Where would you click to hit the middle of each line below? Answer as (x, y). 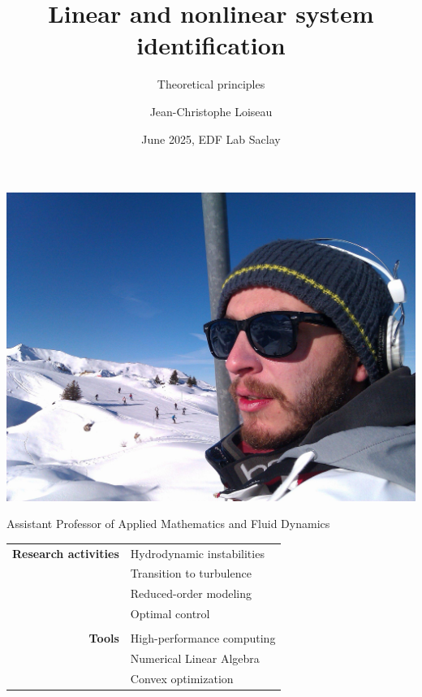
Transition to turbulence (191, 573)
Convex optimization (182, 678)
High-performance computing (203, 638)
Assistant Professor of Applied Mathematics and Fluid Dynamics (168, 524)
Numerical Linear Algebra (195, 658)
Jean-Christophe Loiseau (211, 111)
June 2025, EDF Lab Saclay (211, 139)
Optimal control (170, 614)
